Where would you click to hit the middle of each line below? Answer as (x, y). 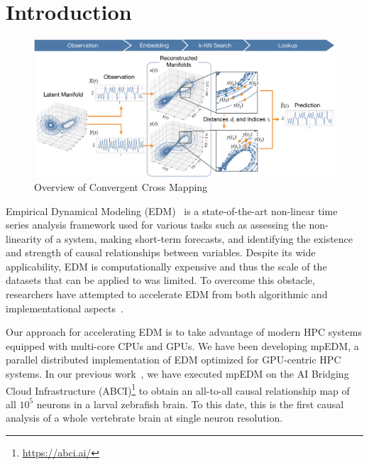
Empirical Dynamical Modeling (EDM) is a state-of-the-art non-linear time (172, 210)
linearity (24, 238)
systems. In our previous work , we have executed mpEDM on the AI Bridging (177, 374)
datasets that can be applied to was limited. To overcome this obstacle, (160, 280)
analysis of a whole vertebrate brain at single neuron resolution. (144, 418)
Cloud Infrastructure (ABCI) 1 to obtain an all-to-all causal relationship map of (178, 389)
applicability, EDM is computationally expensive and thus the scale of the (166, 266)
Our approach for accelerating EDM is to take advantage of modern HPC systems (184, 332)
